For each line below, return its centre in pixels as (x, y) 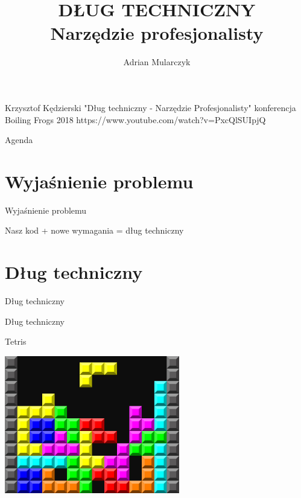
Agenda (19, 140)
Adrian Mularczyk (157, 62)
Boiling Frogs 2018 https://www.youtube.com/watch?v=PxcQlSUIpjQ (135, 119)
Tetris (16, 341)
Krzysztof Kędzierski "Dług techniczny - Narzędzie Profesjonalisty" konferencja (150, 107)
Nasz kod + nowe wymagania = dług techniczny (94, 230)
